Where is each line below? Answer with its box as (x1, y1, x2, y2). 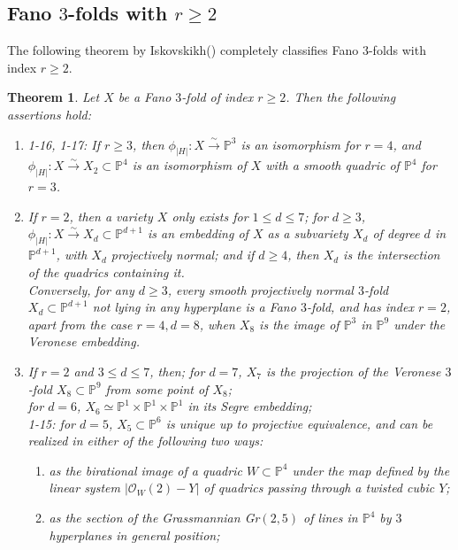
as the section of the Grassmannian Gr (49, 508, 260, 527)
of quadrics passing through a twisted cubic (203, 478, 435, 497)
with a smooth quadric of (265, 156, 400, 174)
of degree (372, 224, 420, 243)
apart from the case (27, 314, 133, 333)
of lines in (303, 508, 358, 527)
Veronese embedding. (27, 332, 140, 351)
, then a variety (69, 206, 153, 225)
